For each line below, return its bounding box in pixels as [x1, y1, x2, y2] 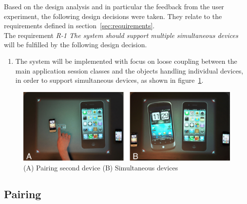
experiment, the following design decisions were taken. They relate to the [4, 11, 222, 21]
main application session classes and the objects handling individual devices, [15, 65, 244, 75]
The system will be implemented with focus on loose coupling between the [15, 56, 237, 66]
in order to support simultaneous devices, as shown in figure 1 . [15, 75, 204, 85]
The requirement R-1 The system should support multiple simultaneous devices [4, 30, 238, 40]
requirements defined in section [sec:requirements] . [4, 20, 155, 31]
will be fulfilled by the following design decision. [4, 39, 147, 50]
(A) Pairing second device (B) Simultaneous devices [23, 163, 178, 173]
